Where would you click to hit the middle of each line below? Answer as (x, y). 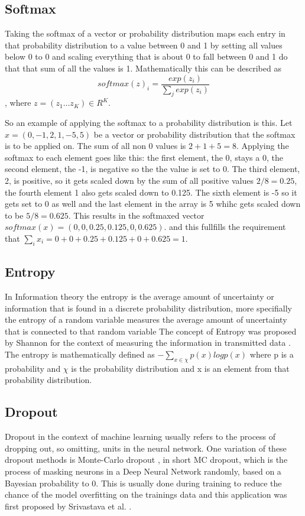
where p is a (272, 354)
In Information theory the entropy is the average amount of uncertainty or (139, 296)
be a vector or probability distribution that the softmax (194, 134)
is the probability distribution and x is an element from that (180, 368)
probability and (33, 368)
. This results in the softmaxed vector (136, 215)
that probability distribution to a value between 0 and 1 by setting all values (144, 45)
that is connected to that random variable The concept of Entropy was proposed (151, 331)
